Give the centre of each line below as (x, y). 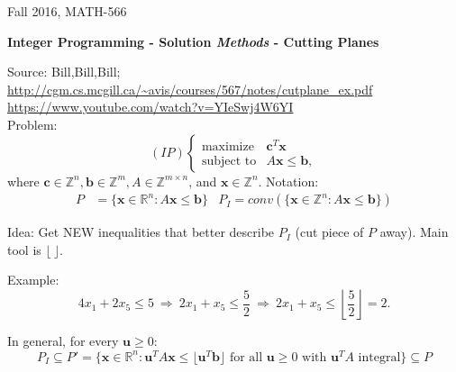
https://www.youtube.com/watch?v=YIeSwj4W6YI (150, 107)
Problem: (32, 124)
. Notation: (288, 181)
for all (246, 357)
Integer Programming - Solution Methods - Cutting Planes (193, 41)
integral (379, 357)
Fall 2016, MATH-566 (67, 11)
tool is (24, 249)
